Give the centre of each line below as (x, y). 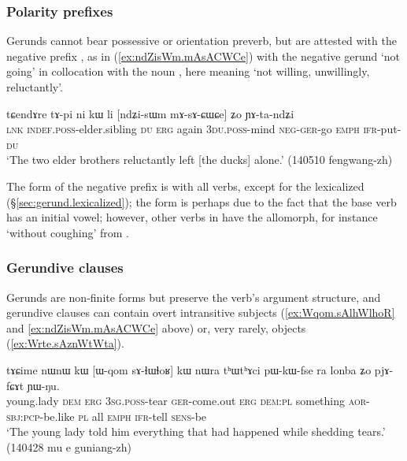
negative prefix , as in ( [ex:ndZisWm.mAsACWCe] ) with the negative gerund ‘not (203, 56)
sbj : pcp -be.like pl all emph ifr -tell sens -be (107, 416)
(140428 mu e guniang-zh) (69, 446)
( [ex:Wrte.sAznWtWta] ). (65, 343)
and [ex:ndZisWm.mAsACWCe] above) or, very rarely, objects (156, 327)
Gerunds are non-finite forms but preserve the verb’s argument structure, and (194, 297)
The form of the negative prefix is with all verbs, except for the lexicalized (185, 186)
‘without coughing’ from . (68, 232)
